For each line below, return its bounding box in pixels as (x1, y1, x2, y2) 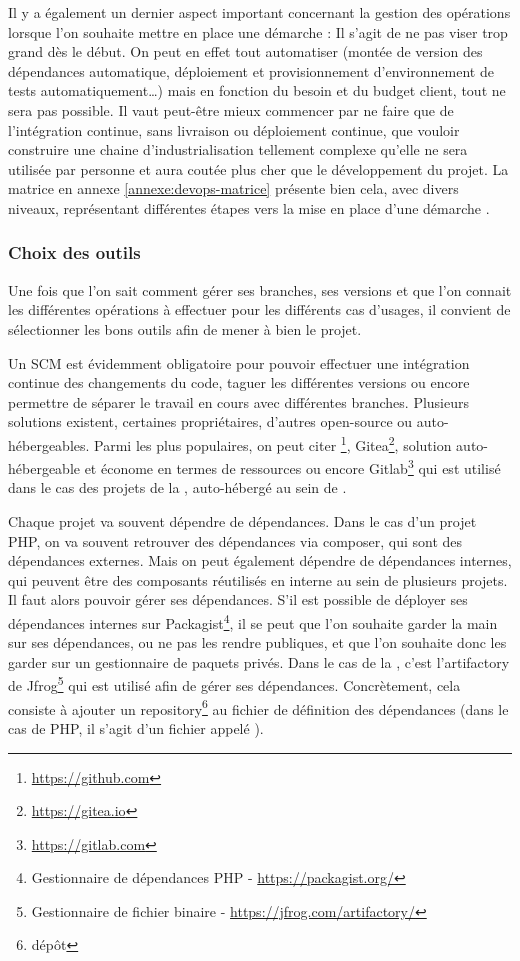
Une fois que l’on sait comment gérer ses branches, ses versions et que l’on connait (8, 279, 512, 300)
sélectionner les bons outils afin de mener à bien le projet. (8, 318, 362, 339)
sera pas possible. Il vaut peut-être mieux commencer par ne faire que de (8, 99, 454, 120)
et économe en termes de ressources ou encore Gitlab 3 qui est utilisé (84, 455, 501, 478)
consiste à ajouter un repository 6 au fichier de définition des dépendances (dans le (8, 695, 509, 719)
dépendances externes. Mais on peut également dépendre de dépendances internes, (8, 550, 512, 571)
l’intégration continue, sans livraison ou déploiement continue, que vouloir (8, 119, 460, 140)
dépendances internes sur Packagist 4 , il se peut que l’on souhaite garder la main (8, 609, 498, 633)
